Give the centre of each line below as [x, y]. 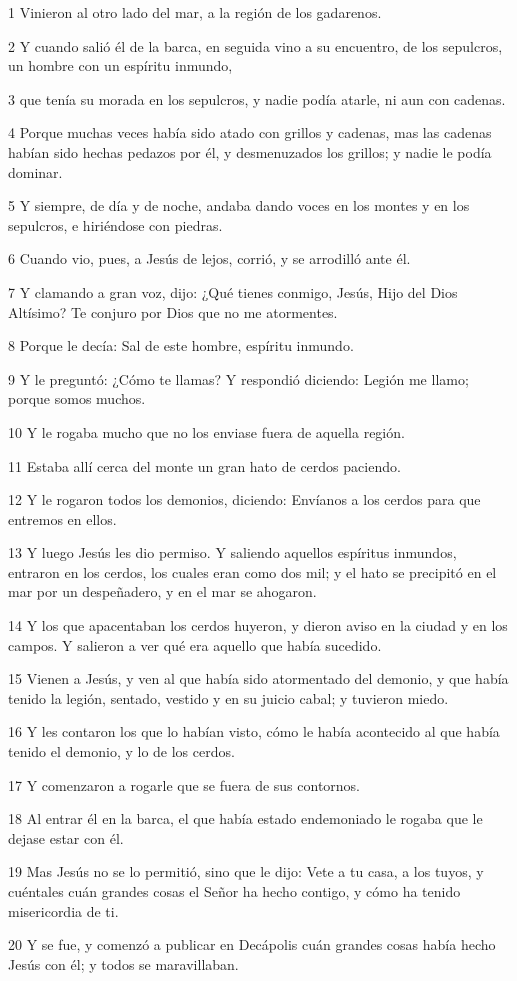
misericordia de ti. [63, 910]
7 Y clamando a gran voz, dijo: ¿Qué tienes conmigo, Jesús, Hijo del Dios [233, 291]
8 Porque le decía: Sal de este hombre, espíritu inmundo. [181, 345]
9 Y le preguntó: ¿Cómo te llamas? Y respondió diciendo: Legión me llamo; [238, 378]
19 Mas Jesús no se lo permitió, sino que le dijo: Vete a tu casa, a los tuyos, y [246, 871]
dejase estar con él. [66, 837]
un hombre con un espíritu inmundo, [120, 65]
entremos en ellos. [62, 518]
